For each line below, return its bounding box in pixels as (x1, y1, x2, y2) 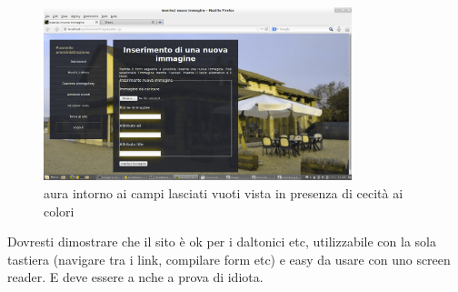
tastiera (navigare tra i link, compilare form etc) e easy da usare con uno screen (7, 249, 451, 268)
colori (44, 201, 75, 220)
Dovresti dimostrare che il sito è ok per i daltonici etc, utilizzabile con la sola (7, 232, 436, 251)
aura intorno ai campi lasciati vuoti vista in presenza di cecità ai (44, 184, 403, 203)
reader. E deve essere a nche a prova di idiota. (7, 267, 264, 287)
